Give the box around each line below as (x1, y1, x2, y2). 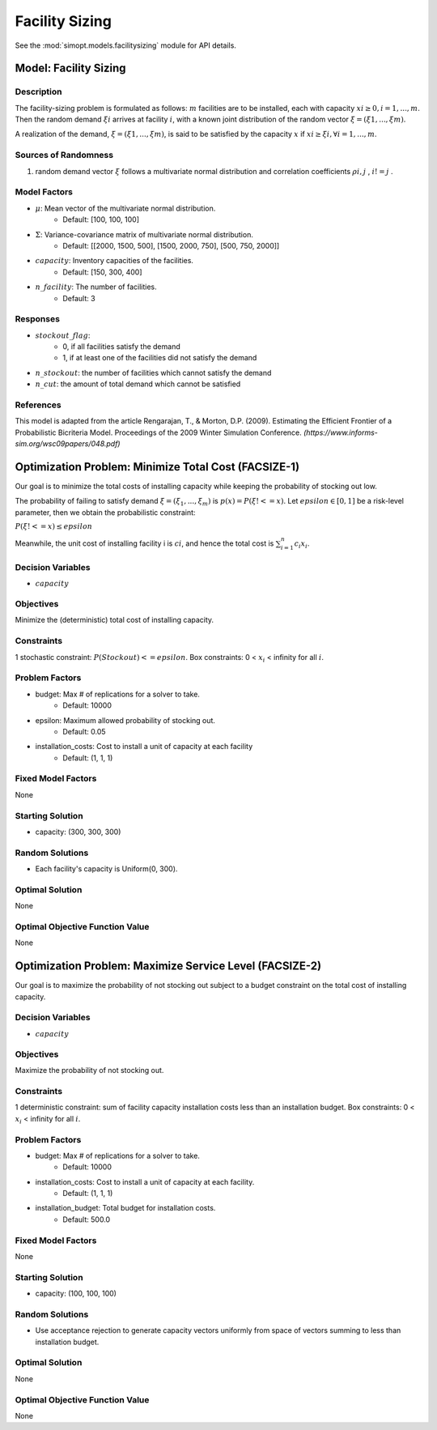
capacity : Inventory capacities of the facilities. (35, 256, 194, 266)
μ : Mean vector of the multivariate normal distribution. (35, 203, 216, 213)
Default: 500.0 (62, 1215, 111, 1224)
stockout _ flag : (35, 330, 91, 340)
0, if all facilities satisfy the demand (62, 342, 181, 351)
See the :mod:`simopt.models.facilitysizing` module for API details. (15, 40, 236, 50)
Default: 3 (62, 293, 96, 303)
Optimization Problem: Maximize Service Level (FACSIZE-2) (15, 960, 322, 973)
